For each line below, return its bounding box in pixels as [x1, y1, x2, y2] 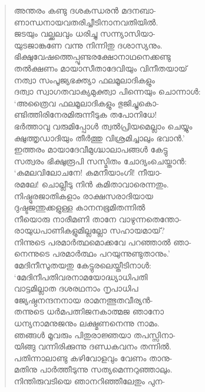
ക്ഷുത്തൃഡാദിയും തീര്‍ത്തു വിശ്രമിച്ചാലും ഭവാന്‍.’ [14, 131, 185, 144]
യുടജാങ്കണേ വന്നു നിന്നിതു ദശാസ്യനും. [14, 38, 163, 51]
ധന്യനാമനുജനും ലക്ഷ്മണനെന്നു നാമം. [14, 317, 160, 329]
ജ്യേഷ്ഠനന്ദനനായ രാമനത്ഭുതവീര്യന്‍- [14, 293, 153, 306]
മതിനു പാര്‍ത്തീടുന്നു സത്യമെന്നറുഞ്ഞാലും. [14, 363, 173, 375]
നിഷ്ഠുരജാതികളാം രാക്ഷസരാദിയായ [14, 189, 153, 202]
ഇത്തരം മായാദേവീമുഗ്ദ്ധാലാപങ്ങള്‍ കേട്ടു [14, 143, 168, 155]
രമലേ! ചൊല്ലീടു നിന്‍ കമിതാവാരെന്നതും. [14, 177, 169, 190]
